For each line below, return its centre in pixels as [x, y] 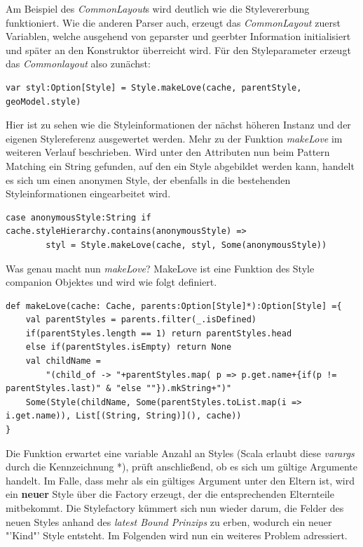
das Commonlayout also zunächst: [78, 64]
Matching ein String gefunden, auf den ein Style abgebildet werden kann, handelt [180, 165]
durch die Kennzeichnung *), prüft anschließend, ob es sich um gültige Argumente [182, 467]
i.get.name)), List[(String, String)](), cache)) [124, 416]
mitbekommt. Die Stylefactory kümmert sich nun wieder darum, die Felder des [175, 508]
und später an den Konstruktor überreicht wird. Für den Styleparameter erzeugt [178, 50]
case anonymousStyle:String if [78, 217]
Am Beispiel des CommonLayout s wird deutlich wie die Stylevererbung [158, 8]
